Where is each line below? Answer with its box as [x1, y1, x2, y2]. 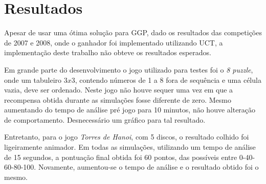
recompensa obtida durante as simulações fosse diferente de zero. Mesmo [4, 94, 231, 105]
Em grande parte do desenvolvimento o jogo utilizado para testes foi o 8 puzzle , [4, 64, 253, 75]
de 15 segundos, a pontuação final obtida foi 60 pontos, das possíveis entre [4, 151, 237, 162]
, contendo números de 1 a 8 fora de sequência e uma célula [75, 74, 261, 85]
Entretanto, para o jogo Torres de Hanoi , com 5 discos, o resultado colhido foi [4, 131, 249, 142]
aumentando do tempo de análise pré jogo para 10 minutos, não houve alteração [4, 104, 256, 115]
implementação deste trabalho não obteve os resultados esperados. [4, 47, 211, 58]
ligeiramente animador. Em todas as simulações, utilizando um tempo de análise [4, 142, 256, 152]
